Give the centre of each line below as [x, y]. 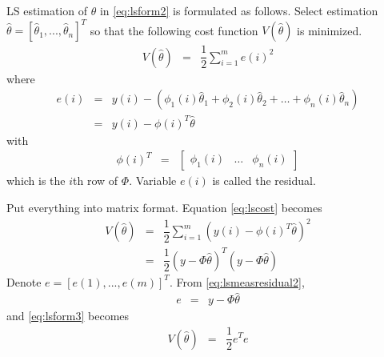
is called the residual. [264, 181]
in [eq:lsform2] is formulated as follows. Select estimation [239, 10]
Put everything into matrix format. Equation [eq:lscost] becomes [164, 207]
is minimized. [330, 30]
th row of [96, 181]
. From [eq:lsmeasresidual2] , [237, 281]
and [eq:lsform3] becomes [68, 316]
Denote [24, 281]
